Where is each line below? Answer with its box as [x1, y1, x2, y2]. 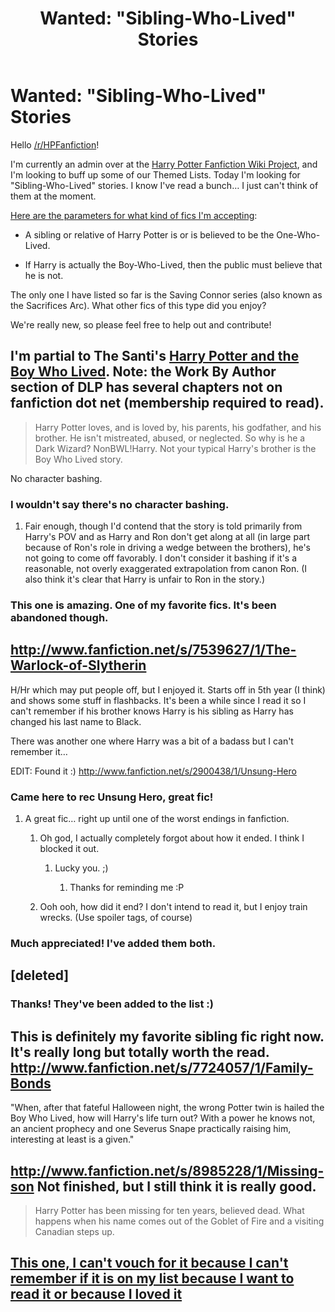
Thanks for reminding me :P [69, 882, 185, 894]
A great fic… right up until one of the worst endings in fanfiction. [24, 813, 290, 825]
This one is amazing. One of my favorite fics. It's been [10, 598, 277, 612]
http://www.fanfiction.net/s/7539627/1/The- [10, 642, 297, 659]
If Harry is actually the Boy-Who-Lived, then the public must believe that [24, 258, 323, 271]
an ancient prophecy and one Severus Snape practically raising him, [10, 1123, 292, 1135]
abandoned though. [10, 610, 109, 624]
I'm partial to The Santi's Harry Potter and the [10, 348, 300, 365]
